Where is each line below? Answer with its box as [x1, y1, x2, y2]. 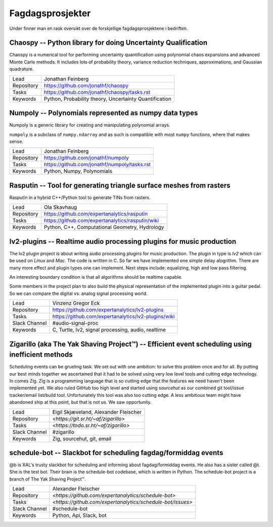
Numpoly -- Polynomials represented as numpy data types [9, 109, 198, 118]
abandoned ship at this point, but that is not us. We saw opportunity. [9, 399, 152, 405]
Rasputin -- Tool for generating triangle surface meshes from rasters [9, 181, 231, 190]
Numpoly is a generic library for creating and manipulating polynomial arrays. [9, 122, 170, 128]
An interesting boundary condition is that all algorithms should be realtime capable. [9, 274, 183, 280]
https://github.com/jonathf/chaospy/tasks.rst [43, 89, 151, 96]
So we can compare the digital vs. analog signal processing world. [9, 290, 148, 296]
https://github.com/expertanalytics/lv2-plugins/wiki [52, 313, 175, 320]
